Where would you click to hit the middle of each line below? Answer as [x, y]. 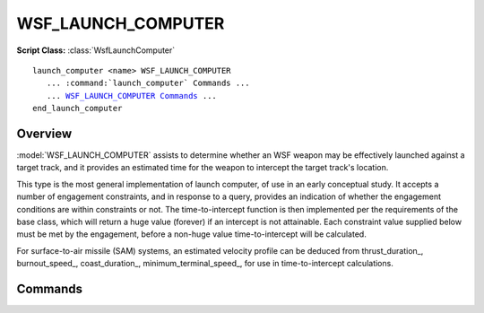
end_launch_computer [78, 109]
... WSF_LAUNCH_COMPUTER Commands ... [131, 96]
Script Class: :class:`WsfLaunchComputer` [96, 50]
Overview [44, 133]
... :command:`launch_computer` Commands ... [148, 83]
